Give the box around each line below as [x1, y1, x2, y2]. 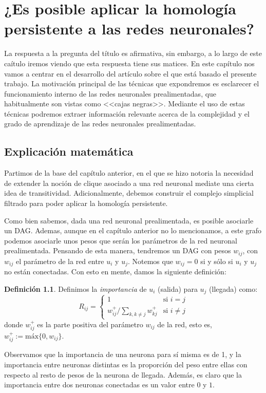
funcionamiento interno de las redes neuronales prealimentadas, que [4, 88, 217, 99]
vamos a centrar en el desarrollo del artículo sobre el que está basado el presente [4, 68, 257, 79]
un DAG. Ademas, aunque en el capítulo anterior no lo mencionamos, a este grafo [4, 225, 262, 236]
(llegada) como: [209, 283, 258, 294]
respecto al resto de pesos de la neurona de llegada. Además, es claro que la [4, 369, 242, 380]
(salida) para [157, 283, 198, 294]
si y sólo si [200, 255, 233, 266]
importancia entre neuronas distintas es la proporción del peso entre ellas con [4, 359, 248, 369]
